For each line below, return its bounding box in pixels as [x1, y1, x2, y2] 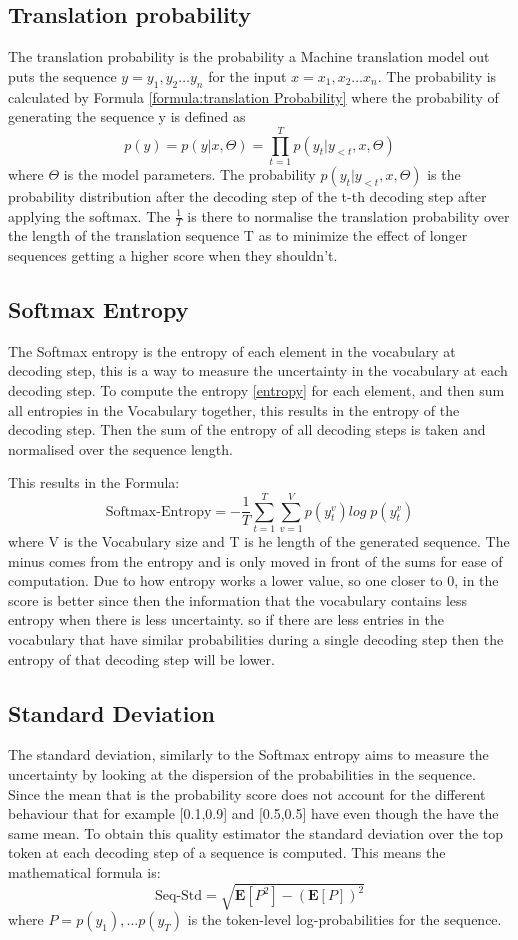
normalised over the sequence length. [8, 438, 233, 459]
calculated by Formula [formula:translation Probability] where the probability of [8, 86, 499, 107]
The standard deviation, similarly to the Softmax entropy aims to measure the [8, 744, 489, 765]
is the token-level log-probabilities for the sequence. [187, 909, 502, 930]
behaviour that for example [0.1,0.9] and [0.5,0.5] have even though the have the [8, 803, 499, 824]
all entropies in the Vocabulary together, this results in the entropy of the [8, 399, 460, 420]
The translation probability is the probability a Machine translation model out [8, 46, 490, 67]
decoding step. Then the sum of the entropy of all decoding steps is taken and [8, 419, 486, 440]
